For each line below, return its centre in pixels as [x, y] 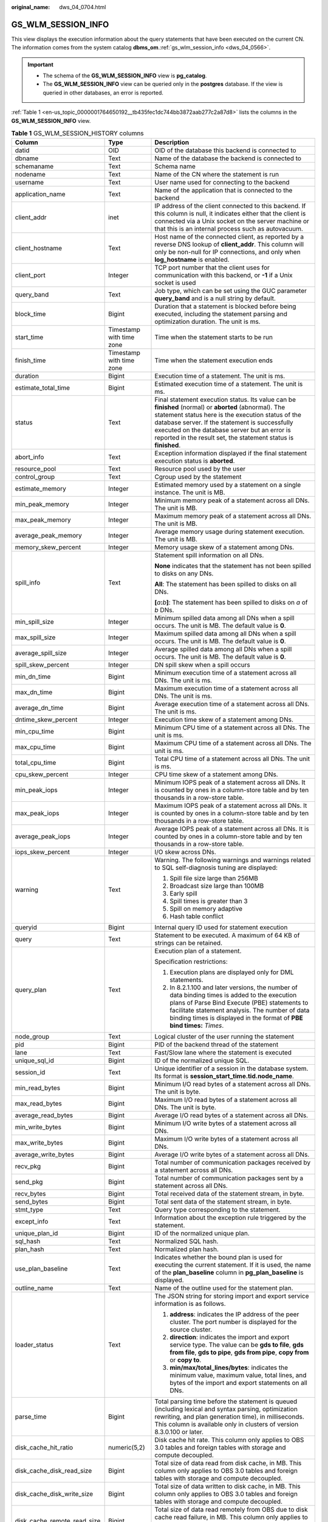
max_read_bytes [38, 1104]
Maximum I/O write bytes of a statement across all [226, 1139]
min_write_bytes [38, 1127]
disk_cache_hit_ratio [44, 1448]
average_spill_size [41, 653]
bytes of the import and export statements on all [239, 1383]
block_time [30, 314]
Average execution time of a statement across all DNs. [232, 704]
